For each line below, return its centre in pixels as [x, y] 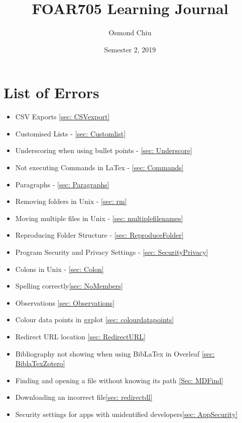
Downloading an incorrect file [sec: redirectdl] [84, 397]
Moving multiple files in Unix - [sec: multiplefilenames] [99, 218]
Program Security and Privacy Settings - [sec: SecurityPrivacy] [112, 252]
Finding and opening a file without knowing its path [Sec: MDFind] [119, 380]
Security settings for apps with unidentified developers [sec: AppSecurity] [127, 414]
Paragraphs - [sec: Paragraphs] [62, 184]
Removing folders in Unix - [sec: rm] [71, 201]
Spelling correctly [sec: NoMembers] [69, 286]
